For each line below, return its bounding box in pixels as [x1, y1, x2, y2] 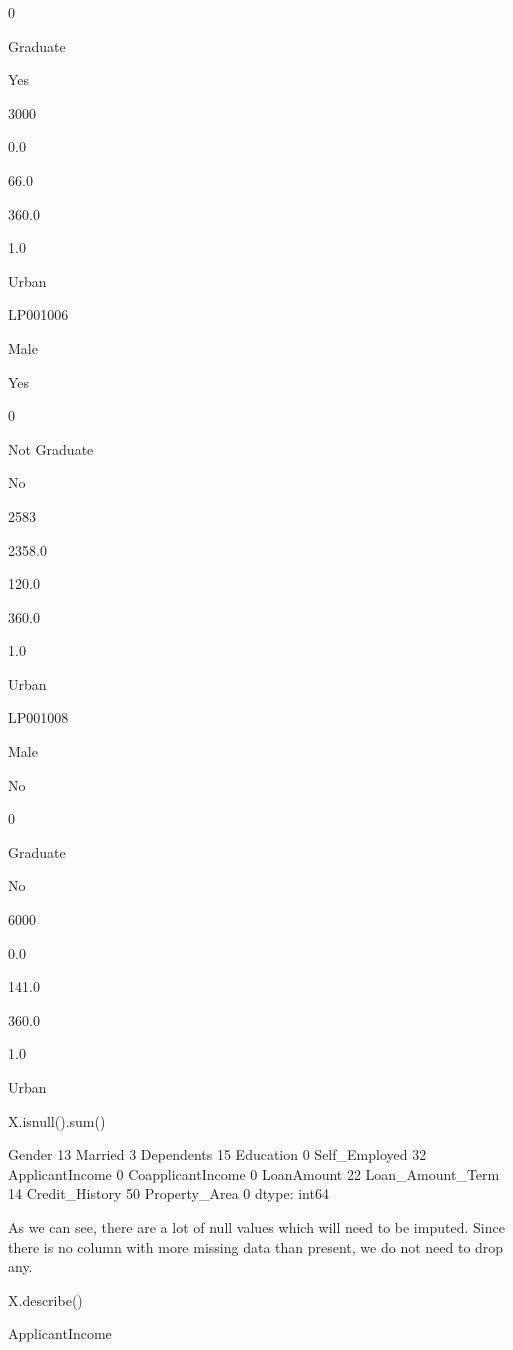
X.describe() [8, 1289, 83, 1310]
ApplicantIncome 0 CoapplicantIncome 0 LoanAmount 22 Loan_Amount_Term [8, 1163, 500, 1184]
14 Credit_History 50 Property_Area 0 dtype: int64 [8, 1183, 329, 1204]
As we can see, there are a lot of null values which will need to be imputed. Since [8, 1216, 505, 1237]
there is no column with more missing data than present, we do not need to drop [8, 1236, 504, 1257]
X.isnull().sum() [8, 1110, 106, 1131]
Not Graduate [8, 438, 94, 459]
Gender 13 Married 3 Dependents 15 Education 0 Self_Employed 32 [8, 1144, 427, 1165]
